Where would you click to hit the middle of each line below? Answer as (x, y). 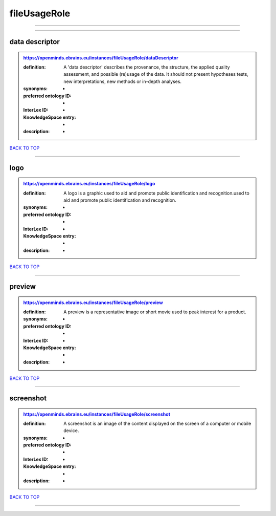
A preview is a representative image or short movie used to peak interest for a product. (155, 312)
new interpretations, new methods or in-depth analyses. (122, 81)
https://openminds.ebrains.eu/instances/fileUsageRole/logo (89, 184)
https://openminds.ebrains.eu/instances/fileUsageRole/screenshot (97, 414)
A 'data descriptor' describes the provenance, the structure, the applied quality (147, 67)
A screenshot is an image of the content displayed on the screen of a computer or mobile (157, 423)
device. (71, 431)
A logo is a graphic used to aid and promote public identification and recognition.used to (157, 193)
